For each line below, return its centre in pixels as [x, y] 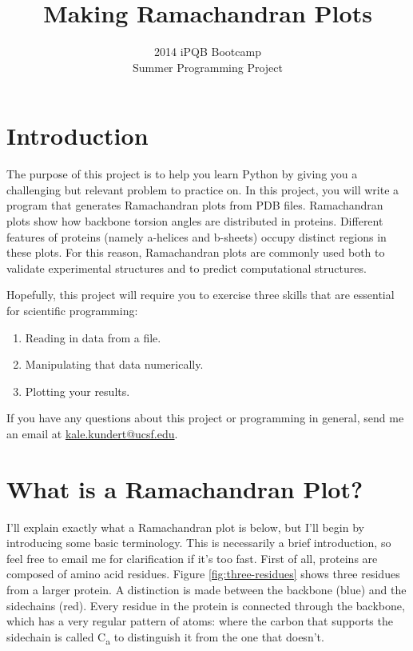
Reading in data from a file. [93, 337]
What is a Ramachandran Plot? [185, 488]
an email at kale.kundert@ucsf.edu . [92, 433]
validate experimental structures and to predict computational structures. [187, 268]
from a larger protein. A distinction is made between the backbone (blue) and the [206, 590]
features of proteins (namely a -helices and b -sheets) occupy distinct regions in [197, 236]
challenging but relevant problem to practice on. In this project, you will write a [203, 189]
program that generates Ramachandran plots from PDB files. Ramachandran [195, 205]
